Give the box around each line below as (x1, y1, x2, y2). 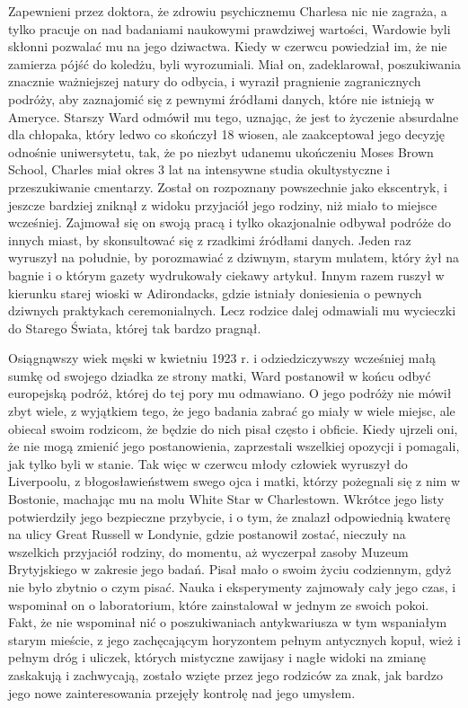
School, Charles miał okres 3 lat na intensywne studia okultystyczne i (8, 160, 391, 179)
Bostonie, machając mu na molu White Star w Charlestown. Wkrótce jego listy (8, 490, 445, 509)
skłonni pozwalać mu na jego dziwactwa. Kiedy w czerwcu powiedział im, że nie (8, 37, 447, 56)
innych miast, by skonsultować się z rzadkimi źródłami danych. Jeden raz (8, 230, 411, 249)
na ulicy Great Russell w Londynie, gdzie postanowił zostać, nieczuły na (8, 525, 406, 544)
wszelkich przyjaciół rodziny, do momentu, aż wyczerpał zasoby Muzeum (8, 542, 409, 561)
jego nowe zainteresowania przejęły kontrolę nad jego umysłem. (8, 683, 356, 702)
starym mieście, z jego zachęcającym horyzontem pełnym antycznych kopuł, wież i (8, 630, 461, 649)
